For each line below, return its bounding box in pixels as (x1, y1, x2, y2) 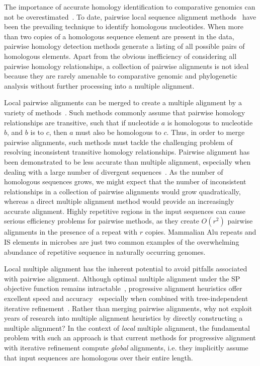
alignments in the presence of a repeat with (4, 227, 138, 237)
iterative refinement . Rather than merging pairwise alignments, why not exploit (4, 303, 252, 313)
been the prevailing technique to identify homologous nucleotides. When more (4, 21, 243, 32)
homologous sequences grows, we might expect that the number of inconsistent (4, 176, 246, 187)
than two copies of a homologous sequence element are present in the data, (4, 31, 234, 41)
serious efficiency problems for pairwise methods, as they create (4, 215, 199, 226)
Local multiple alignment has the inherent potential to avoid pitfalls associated (4, 263, 247, 274)
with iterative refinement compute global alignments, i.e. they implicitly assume (4, 342, 248, 352)
